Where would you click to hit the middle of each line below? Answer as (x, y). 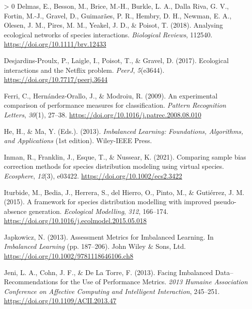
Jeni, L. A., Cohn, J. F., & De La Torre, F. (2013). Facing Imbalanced (109, 272)
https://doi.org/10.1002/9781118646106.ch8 (69, 256)
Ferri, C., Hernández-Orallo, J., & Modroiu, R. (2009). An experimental (111, 95)
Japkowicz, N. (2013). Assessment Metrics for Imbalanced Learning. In (109, 236)
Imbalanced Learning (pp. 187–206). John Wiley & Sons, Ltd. (95, 246)
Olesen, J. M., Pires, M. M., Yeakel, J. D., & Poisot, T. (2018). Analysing (114, 25)
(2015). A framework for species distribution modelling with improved (108, 202)
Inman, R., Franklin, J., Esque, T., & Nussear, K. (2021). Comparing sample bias (125, 156)
